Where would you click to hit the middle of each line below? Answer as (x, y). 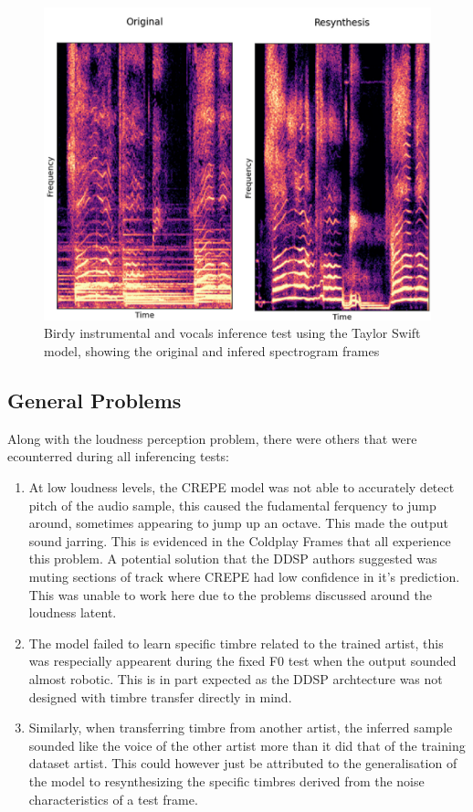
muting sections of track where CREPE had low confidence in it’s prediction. (244, 577)
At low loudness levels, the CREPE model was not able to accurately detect (242, 487)
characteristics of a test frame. (113, 799)
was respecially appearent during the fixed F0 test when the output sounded (242, 661)
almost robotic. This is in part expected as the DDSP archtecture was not (236, 678)
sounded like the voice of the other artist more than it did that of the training (247, 745)
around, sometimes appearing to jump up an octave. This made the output (239, 523)
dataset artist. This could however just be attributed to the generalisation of (243, 763)
